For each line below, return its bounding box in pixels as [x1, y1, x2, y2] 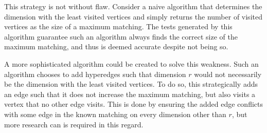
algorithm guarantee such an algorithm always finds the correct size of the [4, 31, 238, 42]
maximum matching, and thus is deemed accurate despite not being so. [4, 41, 228, 52]
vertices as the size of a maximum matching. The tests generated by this [4, 21, 233, 32]
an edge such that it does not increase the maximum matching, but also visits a [4, 88, 256, 99]
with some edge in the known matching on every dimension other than [4, 108, 226, 119]
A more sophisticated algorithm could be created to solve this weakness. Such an [4, 58, 259, 69]
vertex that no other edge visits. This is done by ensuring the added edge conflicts [4, 99, 263, 109]
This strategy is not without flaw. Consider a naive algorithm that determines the [4, 1, 262, 11]
